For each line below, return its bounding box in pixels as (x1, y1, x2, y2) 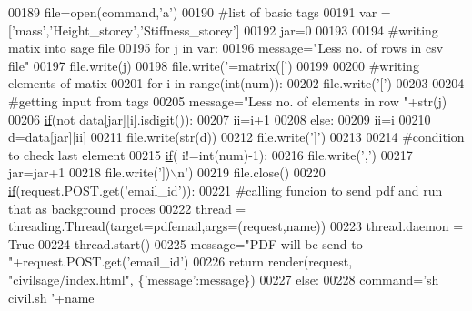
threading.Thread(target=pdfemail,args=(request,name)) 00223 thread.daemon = (8, 216, 464, 236)
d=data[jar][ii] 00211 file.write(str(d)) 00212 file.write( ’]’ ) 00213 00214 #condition (8, 127, 465, 146)
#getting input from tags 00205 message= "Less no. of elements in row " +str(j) (8, 91, 447, 110)
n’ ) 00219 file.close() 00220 (177, 163, 326, 182)
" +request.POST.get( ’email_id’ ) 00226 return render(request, (8, 252, 353, 271)
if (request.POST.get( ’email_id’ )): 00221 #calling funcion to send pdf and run (8, 180, 443, 199)
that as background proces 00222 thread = (8, 198, 246, 217)
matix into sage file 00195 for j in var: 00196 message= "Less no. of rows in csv (8, 38, 444, 57)
